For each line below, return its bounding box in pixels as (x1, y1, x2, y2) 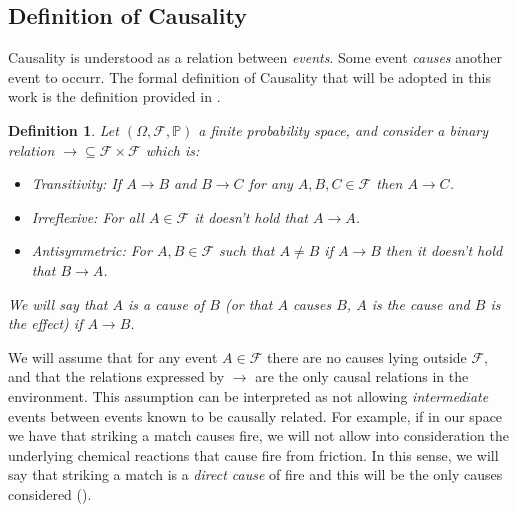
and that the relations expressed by (8, 366, 225, 387)
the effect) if (8, 313, 83, 334)
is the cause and (371, 293, 470, 314)
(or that (224, 293, 273, 314)
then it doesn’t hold (385, 240, 503, 261)
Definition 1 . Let (8, 119, 119, 140)
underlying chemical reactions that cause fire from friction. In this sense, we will (8, 444, 499, 465)
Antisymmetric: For (31, 240, 152, 261)
